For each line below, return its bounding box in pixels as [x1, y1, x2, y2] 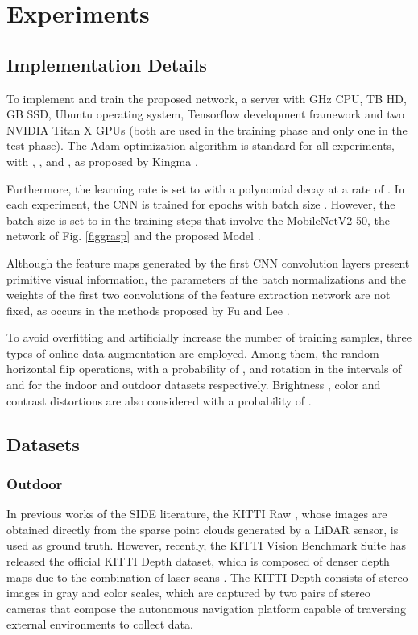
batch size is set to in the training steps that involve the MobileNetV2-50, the [6, 211, 390, 228]
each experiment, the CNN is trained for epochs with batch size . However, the [6, 196, 395, 213]
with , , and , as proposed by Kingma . [6, 152, 198, 169]
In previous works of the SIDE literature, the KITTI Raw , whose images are [6, 505, 387, 522]
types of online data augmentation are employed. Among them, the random [6, 344, 379, 361]
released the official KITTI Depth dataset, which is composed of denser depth [6, 553, 390, 570]
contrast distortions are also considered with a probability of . [6, 392, 312, 409]
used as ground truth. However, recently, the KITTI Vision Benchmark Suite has [6, 537, 407, 554]
